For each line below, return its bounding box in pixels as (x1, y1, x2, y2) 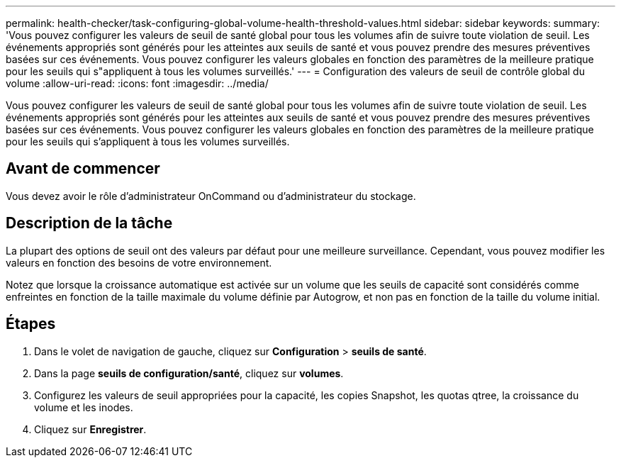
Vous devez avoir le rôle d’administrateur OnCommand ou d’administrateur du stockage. (6, 189, 416, 202)
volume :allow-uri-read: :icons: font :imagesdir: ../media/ (6, 77, 269, 89)
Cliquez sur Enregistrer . (34, 423, 147, 435)
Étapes (6, 315, 56, 333)
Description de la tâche (6, 214, 173, 233)
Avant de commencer (6, 160, 160, 178)
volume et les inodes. (34, 401, 133, 413)
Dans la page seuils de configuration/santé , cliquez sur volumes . (34, 367, 344, 379)
